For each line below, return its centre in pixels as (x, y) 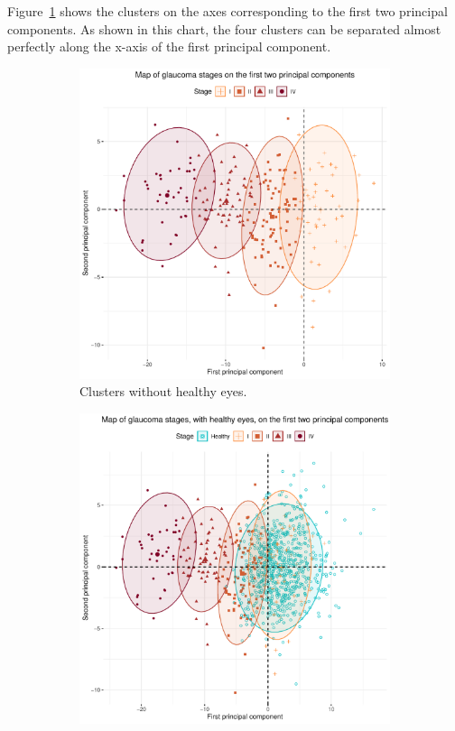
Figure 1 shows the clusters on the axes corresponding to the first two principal (227, 11)
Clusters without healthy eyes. (163, 391)
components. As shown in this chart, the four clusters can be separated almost (224, 28)
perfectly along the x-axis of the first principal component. (169, 46)
